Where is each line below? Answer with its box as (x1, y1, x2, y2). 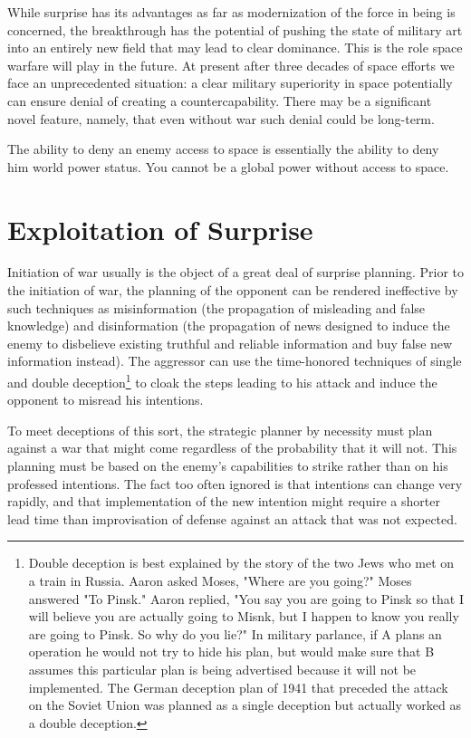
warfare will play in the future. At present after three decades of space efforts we (7, 55, 455, 74)
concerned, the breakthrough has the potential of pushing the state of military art (7, 20, 463, 39)
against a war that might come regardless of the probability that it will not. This (7, 438, 457, 457)
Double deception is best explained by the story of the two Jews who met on (28, 553, 455, 572)
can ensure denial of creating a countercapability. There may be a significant (7, 91, 432, 110)
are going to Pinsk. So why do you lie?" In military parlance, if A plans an (28, 624, 442, 643)
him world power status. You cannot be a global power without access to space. (7, 157, 449, 176)
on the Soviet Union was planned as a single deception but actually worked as (28, 695, 461, 714)
